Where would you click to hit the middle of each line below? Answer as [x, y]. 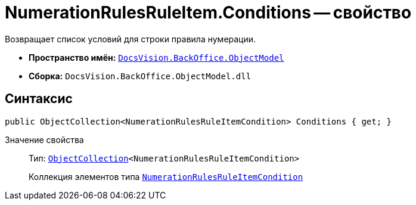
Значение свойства [44, 139]
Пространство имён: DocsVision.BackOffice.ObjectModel [156, 57]
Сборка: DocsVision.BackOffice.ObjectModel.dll [140, 76]
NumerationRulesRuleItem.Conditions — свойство [208, 13]
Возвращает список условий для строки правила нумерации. [131, 39]
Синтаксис [39, 99]
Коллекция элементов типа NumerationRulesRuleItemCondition [166, 176]
